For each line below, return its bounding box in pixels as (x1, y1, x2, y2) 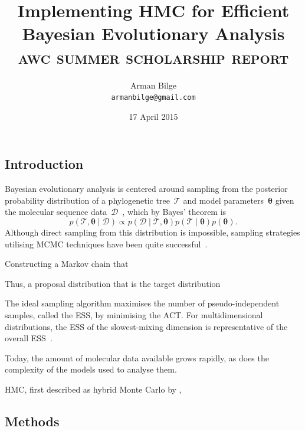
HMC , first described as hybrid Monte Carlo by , (5, 383, 182, 395)
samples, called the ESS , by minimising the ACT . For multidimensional (5, 308, 263, 321)
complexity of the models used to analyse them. (5, 363, 177, 376)
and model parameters (183, 194, 264, 206)
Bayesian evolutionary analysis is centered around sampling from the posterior (5, 182, 288, 195)
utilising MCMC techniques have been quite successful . (5, 237, 208, 250)
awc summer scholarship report (18, 44, 289, 68)
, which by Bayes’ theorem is (122, 205, 227, 218)
